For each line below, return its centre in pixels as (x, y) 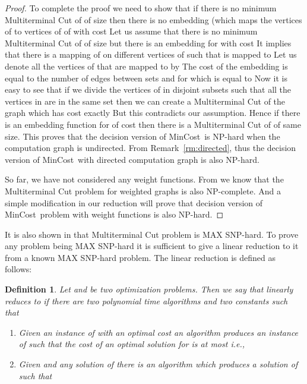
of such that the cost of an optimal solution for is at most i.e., (132, 344)
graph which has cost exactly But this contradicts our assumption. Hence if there (153, 113)
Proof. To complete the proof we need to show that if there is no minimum (141, 8)
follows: (18, 269)
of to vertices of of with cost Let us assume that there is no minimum (131, 31)
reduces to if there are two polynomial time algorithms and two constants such (146, 300)
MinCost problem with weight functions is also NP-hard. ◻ (114, 214)
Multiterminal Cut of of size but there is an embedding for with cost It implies (148, 43)
